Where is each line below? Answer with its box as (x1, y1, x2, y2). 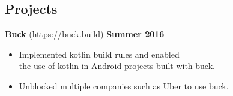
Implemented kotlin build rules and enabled (19, 47, 180, 60)
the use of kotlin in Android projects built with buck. (19, 59, 215, 72)
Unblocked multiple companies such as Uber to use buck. (19, 79, 229, 92)
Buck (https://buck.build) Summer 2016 (5, 28, 165, 40)
